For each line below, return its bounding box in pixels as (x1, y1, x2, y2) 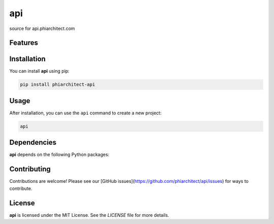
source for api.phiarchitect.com (9, 25, 76, 31)
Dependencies (9, 138, 57, 147)
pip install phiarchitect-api (20, 82, 95, 87)
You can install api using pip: (9, 68, 70, 74)
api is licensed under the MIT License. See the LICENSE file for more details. (9, 212, 169, 218)
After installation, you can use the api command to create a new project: (9, 110, 162, 116)
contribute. (9, 185, 32, 191)
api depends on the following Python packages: (9, 151, 110, 157)
